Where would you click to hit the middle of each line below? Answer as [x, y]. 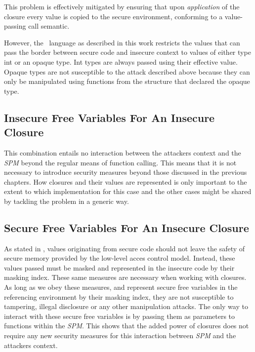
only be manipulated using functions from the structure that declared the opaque [127, 81]
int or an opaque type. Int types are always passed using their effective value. [121, 61]
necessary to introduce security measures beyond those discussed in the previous [126, 172]
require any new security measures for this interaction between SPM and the [120, 335]
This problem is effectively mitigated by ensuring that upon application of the [122, 6]
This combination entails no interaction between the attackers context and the [123, 152]
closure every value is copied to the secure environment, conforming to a [113, 16]
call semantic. [49, 26]
